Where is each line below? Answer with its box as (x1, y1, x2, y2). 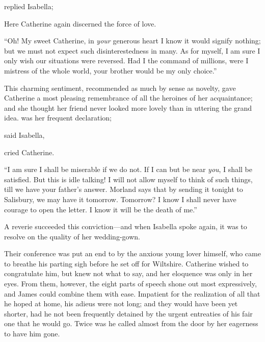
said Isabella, (4, 129, 45, 140)
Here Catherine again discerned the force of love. (4, 18, 156, 29)
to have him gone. (4, 328, 60, 339)
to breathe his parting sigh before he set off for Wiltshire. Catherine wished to (4, 258, 249, 268)
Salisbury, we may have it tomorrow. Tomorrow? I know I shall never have (4, 193, 236, 204)
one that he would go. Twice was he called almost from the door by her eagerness (4, 318, 258, 329)
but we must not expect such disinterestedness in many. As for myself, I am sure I (4, 45, 260, 56)
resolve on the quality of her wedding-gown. (4, 231, 140, 241)
